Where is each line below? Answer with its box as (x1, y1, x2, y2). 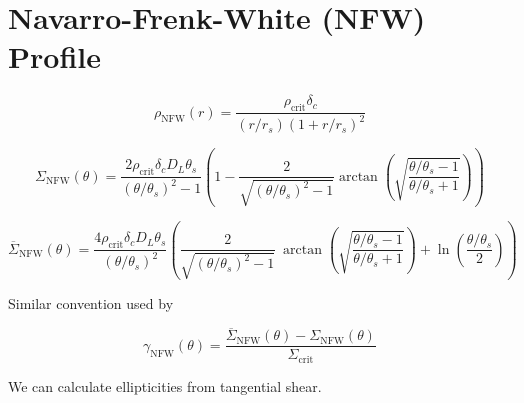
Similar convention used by (8, 292, 174, 313)
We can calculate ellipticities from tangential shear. (8, 375, 322, 396)
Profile (8, 36, 101, 77)
